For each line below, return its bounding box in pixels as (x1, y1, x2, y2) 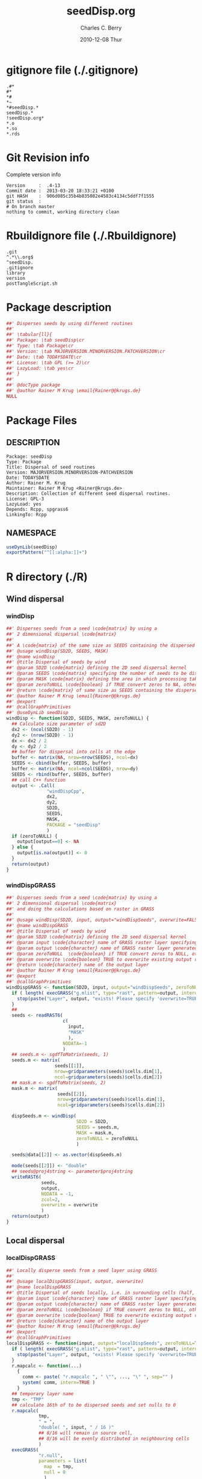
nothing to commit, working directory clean (6, 209, 120, 215)
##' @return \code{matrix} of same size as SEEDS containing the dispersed (6, 687, 200, 693)
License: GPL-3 (6, 496, 44, 502)
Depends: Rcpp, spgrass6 (6, 506, 69, 512)
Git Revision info (6, 151, 90, 164)
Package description (6, 300, 112, 314)
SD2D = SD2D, (76, 1119, 109, 1125)
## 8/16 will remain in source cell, (38, 1430, 133, 1436)
